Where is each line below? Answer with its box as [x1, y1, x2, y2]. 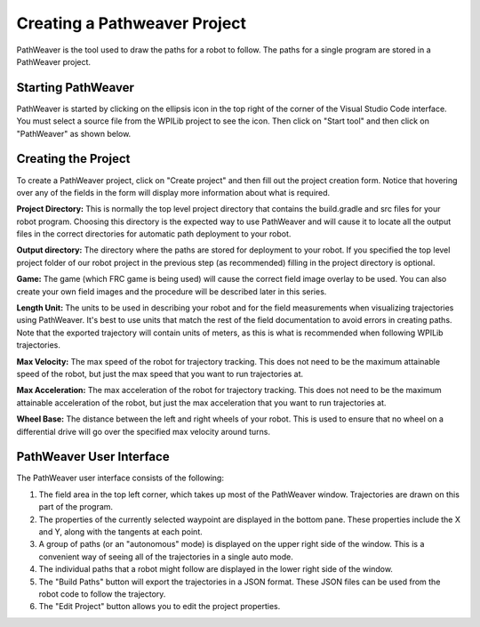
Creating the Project [16, 151, 131, 166]
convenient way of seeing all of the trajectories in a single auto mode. [38, 551, 293, 562]
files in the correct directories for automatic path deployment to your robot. [16, 229, 292, 239]
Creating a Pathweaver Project [16, 13, 247, 33]
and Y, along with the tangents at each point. [38, 527, 204, 537]
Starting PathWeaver [16, 80, 135, 95]
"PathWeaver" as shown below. [16, 128, 132, 139]
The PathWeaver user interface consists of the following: [16, 472, 224, 484]
